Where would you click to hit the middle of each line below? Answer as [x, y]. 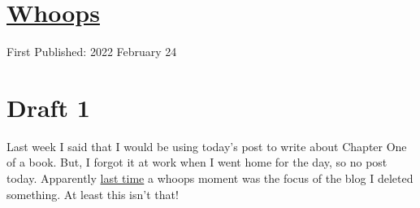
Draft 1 [48, 107]
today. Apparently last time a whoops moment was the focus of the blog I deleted [210, 178]
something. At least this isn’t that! [93, 194]
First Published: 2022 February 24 [92, 52]
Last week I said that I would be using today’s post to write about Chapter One [207, 146]
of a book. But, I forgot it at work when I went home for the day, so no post [197, 162]
